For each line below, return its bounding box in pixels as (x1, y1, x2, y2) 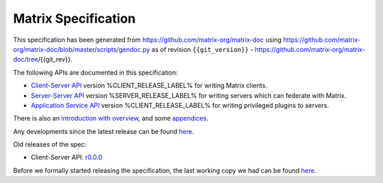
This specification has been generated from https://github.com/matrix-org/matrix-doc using (13, 35, 282, 44)
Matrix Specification (13, 11, 136, 26)
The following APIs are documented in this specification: (13, 68, 178, 77)
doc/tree (13, 55, 38, 64)
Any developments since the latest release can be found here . (13, 127, 194, 135)
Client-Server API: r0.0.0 (30, 153, 103, 162)
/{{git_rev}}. (38, 55, 72, 64)
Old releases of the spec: (13, 140, 87, 149)
